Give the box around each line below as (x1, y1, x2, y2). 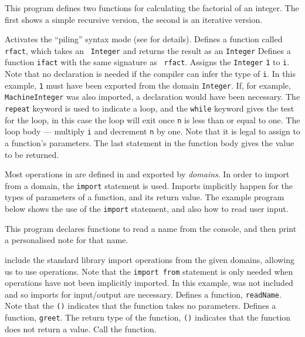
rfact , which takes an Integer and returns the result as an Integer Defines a (5, 44, 291, 56)
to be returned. (5, 148, 59, 160)
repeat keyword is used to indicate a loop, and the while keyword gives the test (5, 102, 294, 114)
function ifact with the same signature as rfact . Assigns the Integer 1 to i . (5, 56, 290, 68)
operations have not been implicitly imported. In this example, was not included (5, 277, 293, 289)
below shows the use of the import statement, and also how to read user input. (5, 203, 289, 215)
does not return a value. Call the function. (5, 322, 157, 335)
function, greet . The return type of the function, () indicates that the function (5, 311, 291, 323)
